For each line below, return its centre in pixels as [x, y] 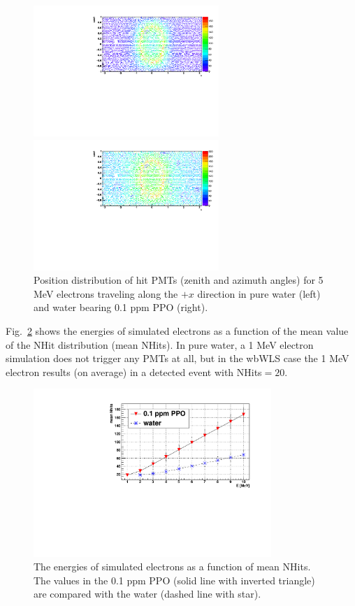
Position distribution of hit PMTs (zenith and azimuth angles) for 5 [179, 280]
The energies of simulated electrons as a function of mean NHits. [172, 567]
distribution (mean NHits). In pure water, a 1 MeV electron [186, 344]
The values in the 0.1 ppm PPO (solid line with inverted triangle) [174, 580]
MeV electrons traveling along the [106, 293]
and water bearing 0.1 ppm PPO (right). [121, 307]
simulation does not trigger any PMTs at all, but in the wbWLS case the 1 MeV [177, 358]
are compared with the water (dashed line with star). [147, 594]
